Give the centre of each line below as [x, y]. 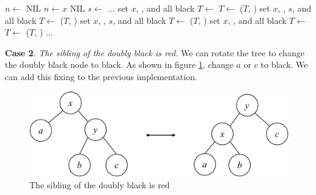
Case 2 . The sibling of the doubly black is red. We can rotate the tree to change [155, 52]
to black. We [284, 64]
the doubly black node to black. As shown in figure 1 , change [119, 64]
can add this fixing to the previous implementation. [101, 76]
